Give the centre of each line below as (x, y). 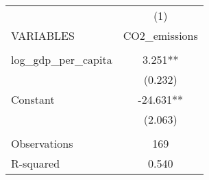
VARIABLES (43, 35)
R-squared (36, 163)
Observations (42, 143)
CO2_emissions (160, 35)
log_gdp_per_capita (62, 59)
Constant (33, 99)
